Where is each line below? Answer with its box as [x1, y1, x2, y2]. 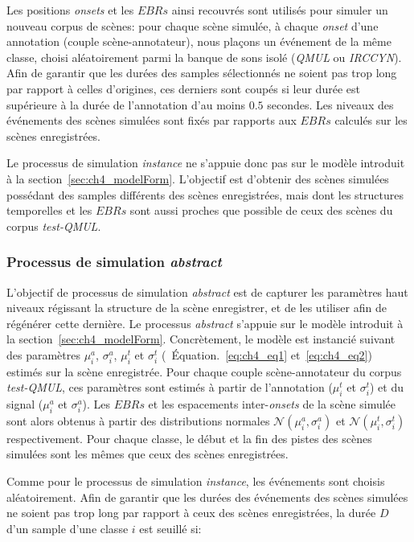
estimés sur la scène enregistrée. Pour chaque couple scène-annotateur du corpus [6, 363, 402, 380]
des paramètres [6, 346, 80, 363]
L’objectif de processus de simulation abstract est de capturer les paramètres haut [6, 283, 408, 300]
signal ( [6, 396, 43, 413]
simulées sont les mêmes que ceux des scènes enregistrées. [6, 446, 289, 462]
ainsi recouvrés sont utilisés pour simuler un [171, 2, 388, 18]
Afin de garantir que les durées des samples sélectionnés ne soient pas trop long [6, 64, 397, 81]
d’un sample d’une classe [6, 519, 129, 536]
